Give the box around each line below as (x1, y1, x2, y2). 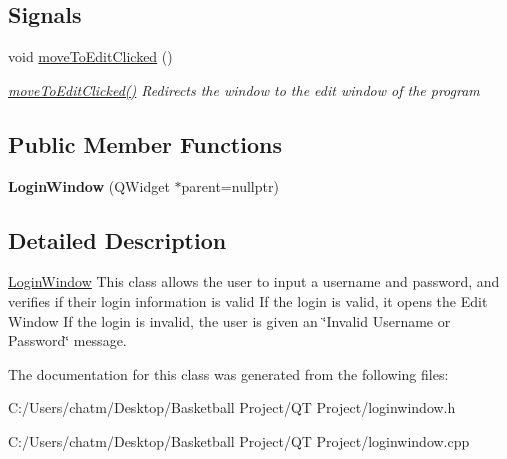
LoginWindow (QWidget (8, 175, 170, 196)
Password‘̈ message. (8, 330, 127, 351)
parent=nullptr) (181, 175, 279, 196)
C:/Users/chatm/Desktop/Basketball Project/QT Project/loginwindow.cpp (8, 430, 470, 451)
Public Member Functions (8, 128, 282, 159)
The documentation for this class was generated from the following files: (8, 363, 449, 384)
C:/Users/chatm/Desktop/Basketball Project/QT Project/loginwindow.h (8, 397, 456, 418)
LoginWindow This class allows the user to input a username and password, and (8, 271, 500, 292)
